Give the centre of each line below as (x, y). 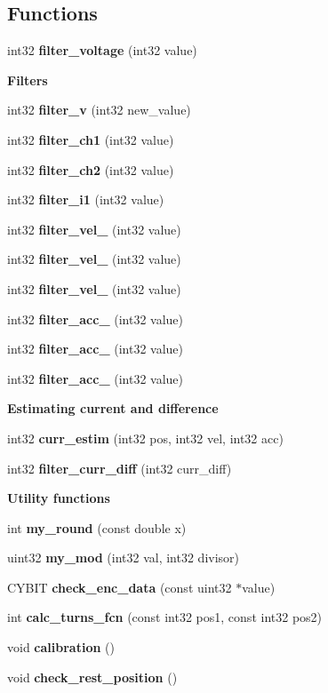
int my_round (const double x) (97, 527)
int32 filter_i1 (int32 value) (86, 199)
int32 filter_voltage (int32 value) (102, 50)
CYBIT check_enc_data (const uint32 (120, 587)
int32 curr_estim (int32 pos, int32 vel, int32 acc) (145, 438)
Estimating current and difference (113, 408)
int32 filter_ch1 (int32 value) (91, 139)
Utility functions (59, 498)
